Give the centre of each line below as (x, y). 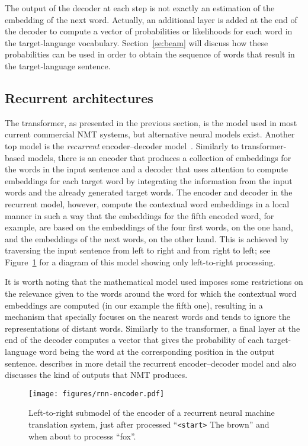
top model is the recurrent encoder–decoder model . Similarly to (122, 145)
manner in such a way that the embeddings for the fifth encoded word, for (139, 215)
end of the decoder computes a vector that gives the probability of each (134, 340)
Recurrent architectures (79, 97)
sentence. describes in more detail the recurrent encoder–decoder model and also (151, 363)
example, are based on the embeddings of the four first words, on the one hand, (149, 227)
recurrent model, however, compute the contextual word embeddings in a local (147, 203)
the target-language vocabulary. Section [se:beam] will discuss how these (137, 42)
